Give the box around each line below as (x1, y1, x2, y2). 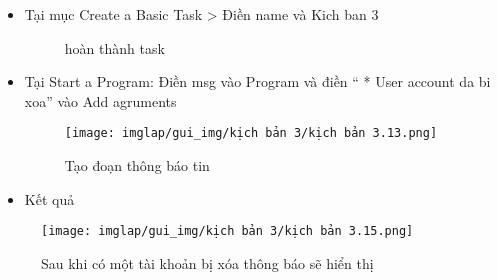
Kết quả (24, 188, 75, 209)
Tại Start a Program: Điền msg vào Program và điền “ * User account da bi (24, 71, 491, 92)
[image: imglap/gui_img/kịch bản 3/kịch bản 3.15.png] (41, 224, 414, 239)
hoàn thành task (64, 37, 165, 58)
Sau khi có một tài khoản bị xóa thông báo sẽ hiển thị (41, 252, 374, 273)
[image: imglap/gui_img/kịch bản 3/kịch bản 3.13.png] (64, 126, 438, 141)
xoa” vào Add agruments (24, 90, 177, 111)
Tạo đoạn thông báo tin (64, 155, 210, 176)
